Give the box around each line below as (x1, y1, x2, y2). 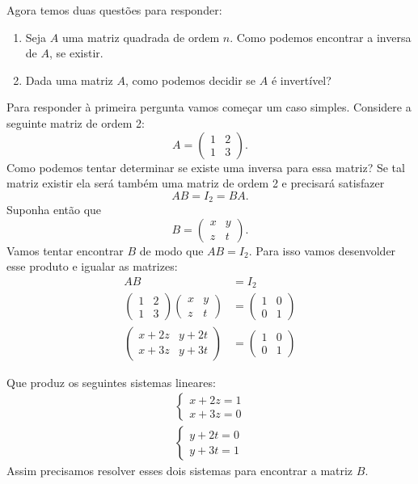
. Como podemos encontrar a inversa (230, 28, 412, 45)
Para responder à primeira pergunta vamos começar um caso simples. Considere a (6, 99, 412, 116)
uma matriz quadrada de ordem (61, 28, 220, 45)
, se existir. (49, 44, 103, 61)
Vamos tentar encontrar (6, 242, 124, 259)
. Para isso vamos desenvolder (248, 242, 396, 259)
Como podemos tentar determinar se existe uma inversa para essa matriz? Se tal (6, 158, 405, 175)
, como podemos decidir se (125, 71, 256, 88)
